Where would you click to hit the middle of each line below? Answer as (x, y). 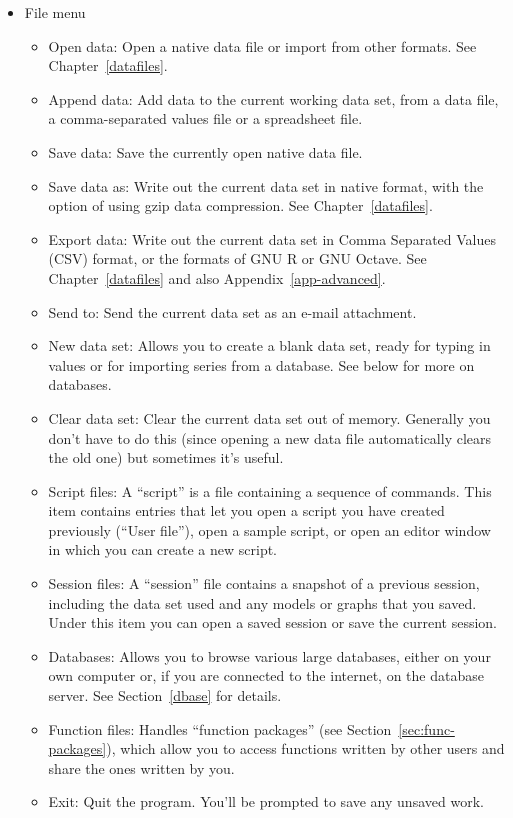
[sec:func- (426, 728)
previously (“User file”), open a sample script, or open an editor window (269, 529)
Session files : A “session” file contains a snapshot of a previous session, (264, 583)
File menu (55, 12)
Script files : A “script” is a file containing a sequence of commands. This (270, 490)
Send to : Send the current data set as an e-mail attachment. (232, 311)
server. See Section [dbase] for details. (165, 695)
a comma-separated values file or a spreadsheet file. (205, 118)
